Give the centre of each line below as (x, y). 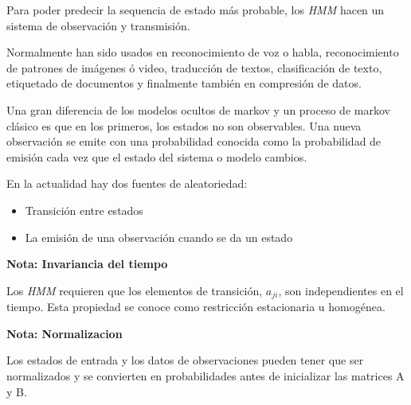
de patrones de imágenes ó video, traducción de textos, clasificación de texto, (194, 67)
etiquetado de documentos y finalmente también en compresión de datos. (184, 83)
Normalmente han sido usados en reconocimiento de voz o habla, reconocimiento (203, 52)
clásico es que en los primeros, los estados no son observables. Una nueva (184, 125)
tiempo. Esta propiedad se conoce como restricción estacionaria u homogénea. (196, 307)
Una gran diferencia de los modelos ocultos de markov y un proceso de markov (198, 109)
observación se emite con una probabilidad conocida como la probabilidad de (194, 141)
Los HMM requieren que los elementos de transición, (135, 290)
